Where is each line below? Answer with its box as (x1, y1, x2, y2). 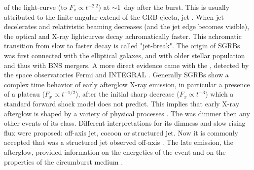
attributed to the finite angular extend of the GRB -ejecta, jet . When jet (4, 11, 224, 22)
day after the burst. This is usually (124, 2, 230, 12)
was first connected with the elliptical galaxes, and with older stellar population (4, 50, 245, 60)
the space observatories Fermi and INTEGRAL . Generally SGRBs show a (4, 69, 229, 80)
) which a (205, 89, 234, 99)
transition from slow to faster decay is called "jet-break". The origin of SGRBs (4, 40, 240, 51)
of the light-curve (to (4, 2, 67, 12)
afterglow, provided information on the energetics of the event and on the (4, 146, 226, 157)
